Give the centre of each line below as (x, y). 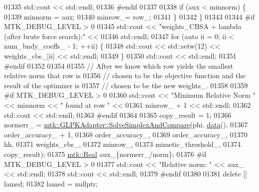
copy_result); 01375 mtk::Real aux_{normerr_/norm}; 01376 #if (105, 154)
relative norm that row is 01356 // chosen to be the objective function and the (125, 75)
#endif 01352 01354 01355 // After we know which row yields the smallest (119, 65)
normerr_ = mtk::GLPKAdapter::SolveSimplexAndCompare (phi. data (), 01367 (126, 125)
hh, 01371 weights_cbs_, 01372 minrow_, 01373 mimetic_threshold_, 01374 (122, 144)
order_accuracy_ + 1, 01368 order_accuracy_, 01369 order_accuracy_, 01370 (126, 134)
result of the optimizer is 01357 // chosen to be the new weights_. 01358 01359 (126, 85)
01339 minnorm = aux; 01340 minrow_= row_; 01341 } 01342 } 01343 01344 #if (129, 16)
